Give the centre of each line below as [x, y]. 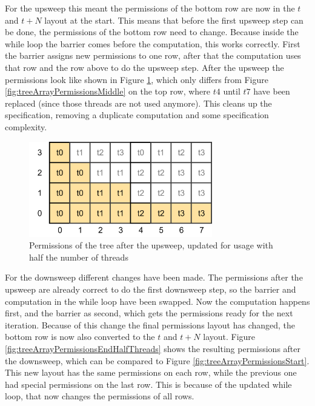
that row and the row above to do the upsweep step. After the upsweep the [144, 67]
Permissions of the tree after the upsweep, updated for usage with [151, 245]
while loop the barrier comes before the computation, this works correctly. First [153, 43]
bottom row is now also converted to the [80, 337]
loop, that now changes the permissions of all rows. [100, 396]
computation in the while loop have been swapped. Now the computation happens [157, 301]
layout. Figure [229, 337]
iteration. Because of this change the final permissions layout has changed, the [150, 324]
